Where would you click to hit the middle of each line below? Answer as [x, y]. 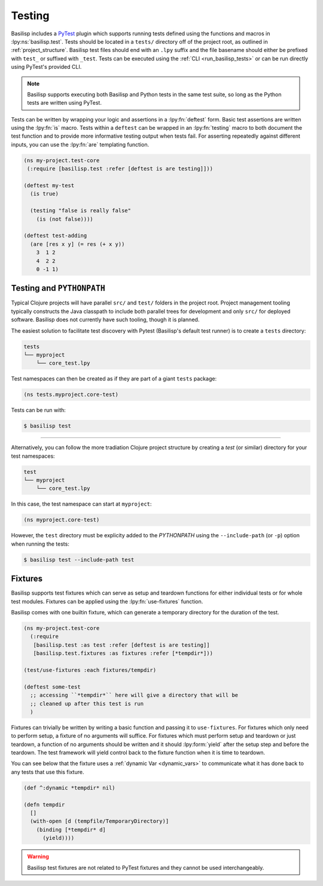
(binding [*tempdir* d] [71, 829]
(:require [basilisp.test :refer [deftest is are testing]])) [120, 169]
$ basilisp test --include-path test [79, 560]
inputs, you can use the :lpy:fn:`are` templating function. [80, 144]
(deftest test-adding [55, 236]
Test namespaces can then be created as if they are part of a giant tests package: [114, 379]
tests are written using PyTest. [64, 103]
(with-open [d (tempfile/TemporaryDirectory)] [100, 821]
